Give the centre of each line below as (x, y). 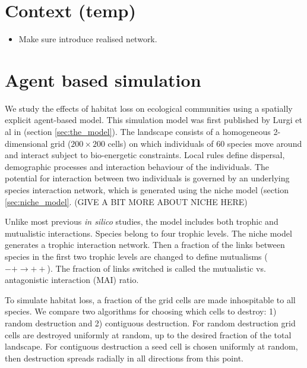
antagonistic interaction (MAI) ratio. (72, 280)
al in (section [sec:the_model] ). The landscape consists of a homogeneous (138, 132)
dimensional (26, 143)
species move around (265, 143)
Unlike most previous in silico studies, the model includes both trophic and (142, 221)
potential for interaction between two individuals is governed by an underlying (147, 178)
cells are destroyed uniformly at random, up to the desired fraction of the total (148, 334)
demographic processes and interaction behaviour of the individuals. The (137, 166)
